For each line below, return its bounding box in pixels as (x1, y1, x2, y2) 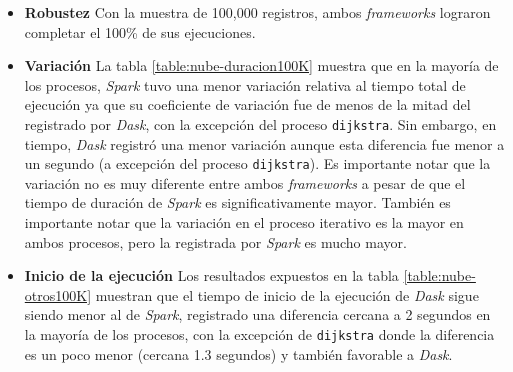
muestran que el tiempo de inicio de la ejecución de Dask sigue (95, 284, 479, 305)
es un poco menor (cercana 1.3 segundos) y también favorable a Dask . (24, 343, 453, 364)
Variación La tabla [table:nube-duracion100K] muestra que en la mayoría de (24, 55, 499, 76)
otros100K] (24, 284, 92, 305)
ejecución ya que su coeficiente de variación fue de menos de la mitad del (24, 94, 471, 115)
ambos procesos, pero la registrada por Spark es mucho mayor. (24, 231, 407, 252)
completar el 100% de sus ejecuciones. (24, 21, 256, 42)
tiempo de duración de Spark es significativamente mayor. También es (24, 192, 451, 213)
